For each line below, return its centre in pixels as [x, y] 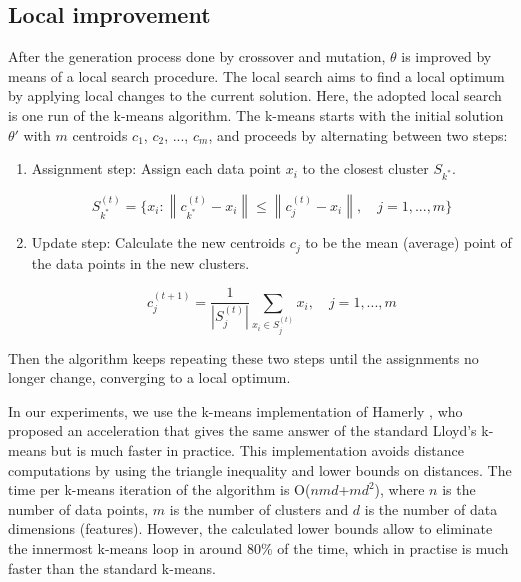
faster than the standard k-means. [112, 567]
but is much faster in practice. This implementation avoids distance [257, 449]
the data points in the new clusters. [140, 262]
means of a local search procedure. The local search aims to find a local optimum [256, 75]
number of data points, [78, 508]
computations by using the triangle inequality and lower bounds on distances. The [260, 469]
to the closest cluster [365, 168]
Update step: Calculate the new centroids [158, 242]
